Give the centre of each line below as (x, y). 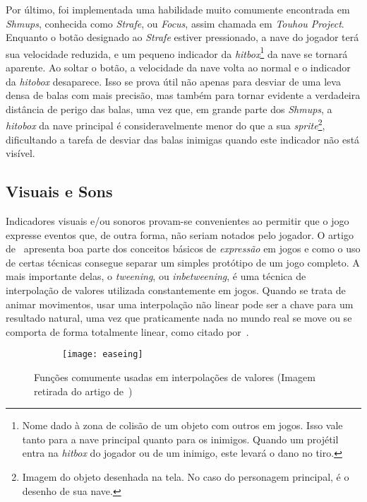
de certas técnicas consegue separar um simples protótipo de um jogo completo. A (183, 262)
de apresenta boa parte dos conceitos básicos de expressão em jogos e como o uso (183, 249)
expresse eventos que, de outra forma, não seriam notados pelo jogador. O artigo (180, 234)
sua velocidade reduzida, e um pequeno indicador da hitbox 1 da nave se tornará (177, 52)
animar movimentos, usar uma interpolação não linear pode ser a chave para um (180, 304)
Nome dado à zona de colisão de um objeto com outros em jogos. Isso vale (182, 425)
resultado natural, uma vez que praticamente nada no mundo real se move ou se (179, 318)
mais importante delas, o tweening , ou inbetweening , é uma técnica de (156, 276)
